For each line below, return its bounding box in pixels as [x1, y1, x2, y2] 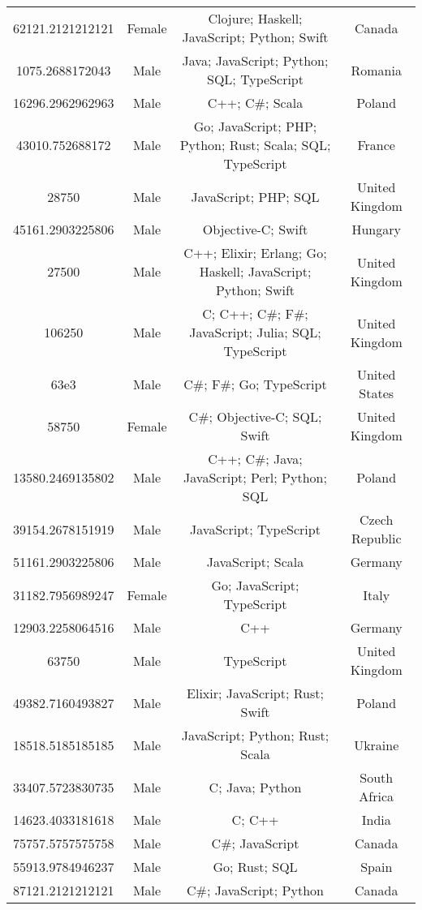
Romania [351, 60, 402, 79]
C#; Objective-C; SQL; [188, 407, 322, 426]
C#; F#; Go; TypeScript [183, 374, 327, 393]
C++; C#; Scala [207, 93, 304, 112]
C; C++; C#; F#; [202, 304, 308, 323]
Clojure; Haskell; [208, 9, 303, 28]
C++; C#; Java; [208, 449, 303, 468]
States [359, 384, 394, 402]
